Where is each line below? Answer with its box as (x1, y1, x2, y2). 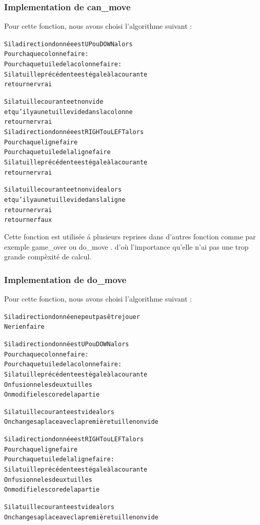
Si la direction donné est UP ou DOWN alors (4, 340, 129, 348)
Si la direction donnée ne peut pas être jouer (4, 313, 140, 321)
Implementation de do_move (4, 273, 127, 286)
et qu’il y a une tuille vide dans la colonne (4, 108, 133, 116)
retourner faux (4, 216, 52, 224)
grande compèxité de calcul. (4, 251, 92, 262)
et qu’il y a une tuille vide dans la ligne (4, 196, 126, 203)
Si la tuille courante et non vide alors (4, 186, 122, 194)
